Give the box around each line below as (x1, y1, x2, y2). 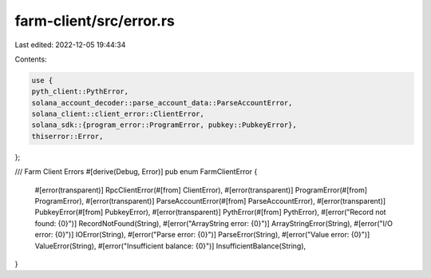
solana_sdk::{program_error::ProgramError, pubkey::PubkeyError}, (31, 121, 297, 129)
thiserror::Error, (31, 132, 104, 141)
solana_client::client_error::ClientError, (31, 109, 205, 119)
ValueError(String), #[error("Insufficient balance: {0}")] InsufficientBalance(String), (34, 240, 306, 251)
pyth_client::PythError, (31, 87, 129, 96)
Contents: (14, 54, 47, 64)
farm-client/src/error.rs (14, 12, 176, 30)
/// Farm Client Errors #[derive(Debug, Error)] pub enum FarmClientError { (14, 167, 258, 177)
